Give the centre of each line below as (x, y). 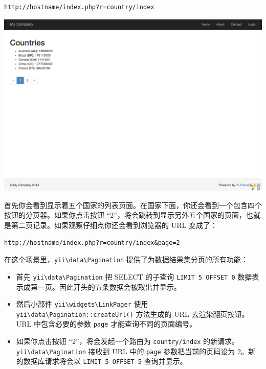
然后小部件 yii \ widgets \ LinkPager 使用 (82, 304)
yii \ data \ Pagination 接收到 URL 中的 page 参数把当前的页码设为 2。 (132, 351)
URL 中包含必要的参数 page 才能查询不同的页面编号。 (106, 324)
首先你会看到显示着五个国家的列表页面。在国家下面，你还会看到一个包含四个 (133, 205)
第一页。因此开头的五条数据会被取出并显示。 (106, 286)
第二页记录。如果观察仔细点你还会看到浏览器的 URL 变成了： (114, 225)
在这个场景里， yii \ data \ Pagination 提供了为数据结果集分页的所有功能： (126, 259)
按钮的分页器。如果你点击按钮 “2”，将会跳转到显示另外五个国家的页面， (125, 215)
